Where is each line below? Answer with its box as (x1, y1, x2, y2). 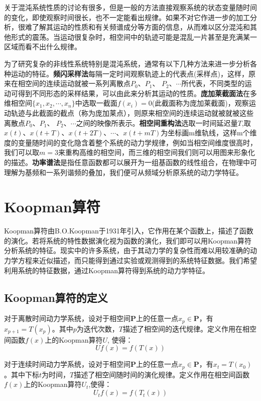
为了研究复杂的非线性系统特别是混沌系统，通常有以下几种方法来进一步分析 (4, 58, 250, 68)
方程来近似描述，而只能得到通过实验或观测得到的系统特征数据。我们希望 (18, 255, 257, 265)
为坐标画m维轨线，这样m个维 (161, 127, 257, 138)
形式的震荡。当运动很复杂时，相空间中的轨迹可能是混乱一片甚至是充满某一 (11, 31, 257, 42)
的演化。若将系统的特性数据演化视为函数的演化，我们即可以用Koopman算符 (4, 235, 252, 246)
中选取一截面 (75, 98, 117, 108)
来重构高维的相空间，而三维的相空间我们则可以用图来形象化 (58, 147, 255, 157)
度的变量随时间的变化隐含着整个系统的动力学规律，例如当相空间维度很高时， (4, 137, 257, 147)
